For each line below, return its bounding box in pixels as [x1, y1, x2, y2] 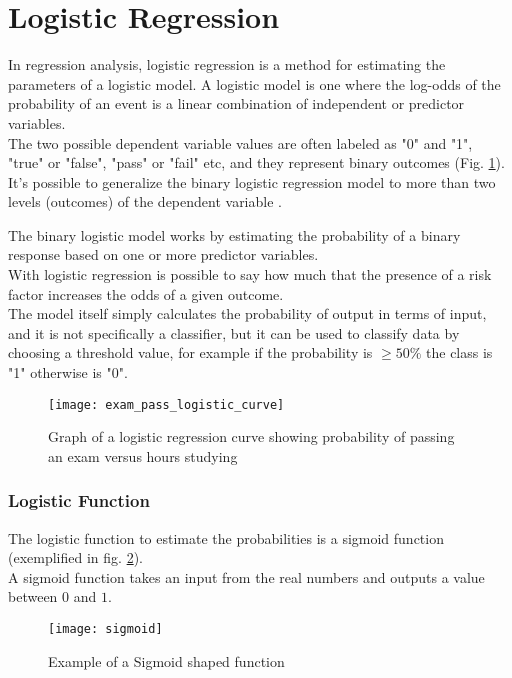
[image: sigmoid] [48, 622, 163, 637]
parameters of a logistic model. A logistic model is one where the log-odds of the [8, 73, 501, 94]
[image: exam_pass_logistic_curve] [48, 397, 285, 412]
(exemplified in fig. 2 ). [8, 547, 143, 568]
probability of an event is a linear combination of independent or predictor [8, 93, 465, 114]
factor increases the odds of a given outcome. [8, 283, 284, 304]
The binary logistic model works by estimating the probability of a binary [8, 224, 461, 245]
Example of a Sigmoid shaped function [48, 650, 285, 671]
